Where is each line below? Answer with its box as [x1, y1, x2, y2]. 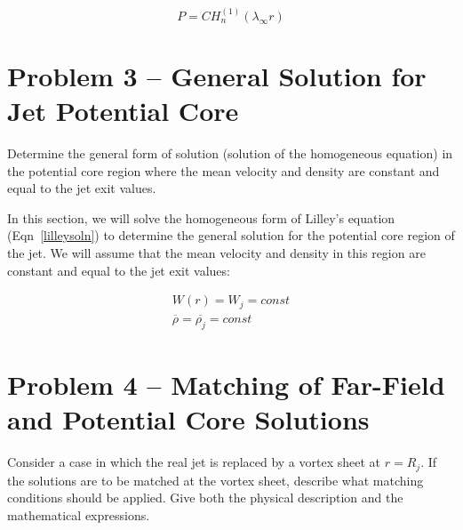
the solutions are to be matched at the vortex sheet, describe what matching [7, 470, 424, 489]
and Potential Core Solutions [7, 401, 370, 438]
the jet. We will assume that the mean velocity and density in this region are [7, 244, 426, 262]
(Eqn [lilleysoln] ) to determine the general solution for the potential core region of [7, 226, 455, 245]
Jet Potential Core [7, 92, 239, 129]
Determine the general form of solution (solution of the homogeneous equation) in [7, 144, 453, 163]
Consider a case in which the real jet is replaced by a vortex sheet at [7, 453, 381, 471]
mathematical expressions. [7, 505, 150, 524]
